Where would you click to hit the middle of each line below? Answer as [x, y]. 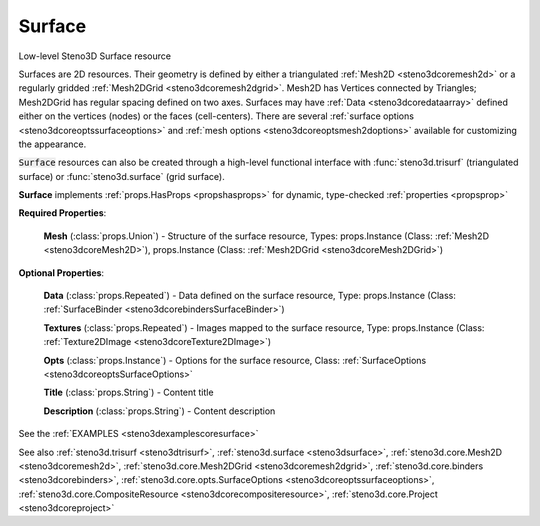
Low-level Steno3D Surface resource [95, 56]
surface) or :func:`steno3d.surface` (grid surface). [121, 176]
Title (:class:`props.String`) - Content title [128, 392]
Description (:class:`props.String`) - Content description [159, 411]
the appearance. [52, 144]
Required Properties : [62, 213]
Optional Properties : [61, 272]
